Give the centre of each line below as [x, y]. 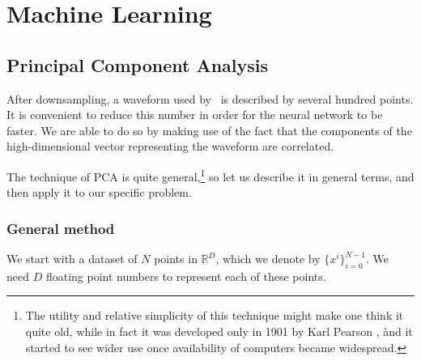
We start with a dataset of [72, 259]
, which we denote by [268, 259]
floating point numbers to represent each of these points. [186, 276]
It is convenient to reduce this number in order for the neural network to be [195, 115]
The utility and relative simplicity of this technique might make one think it [215, 315]
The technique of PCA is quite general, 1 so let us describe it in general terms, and [210, 175]
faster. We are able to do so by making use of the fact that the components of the [209, 130]
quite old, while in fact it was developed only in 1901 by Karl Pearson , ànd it [219, 331]
